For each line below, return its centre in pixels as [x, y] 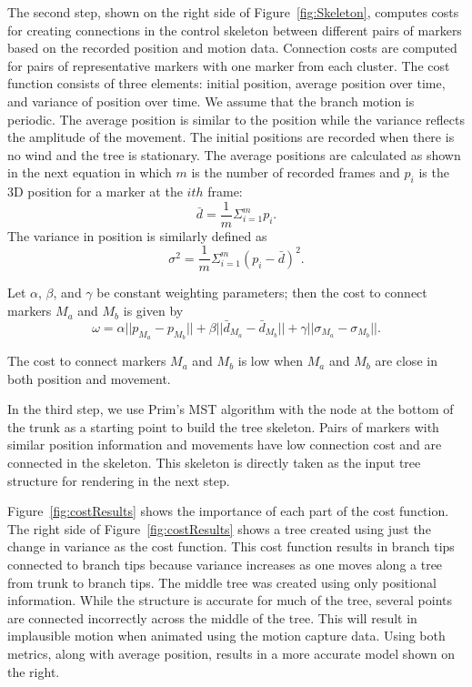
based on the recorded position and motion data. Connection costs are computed [232, 48]
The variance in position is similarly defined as [137, 235]
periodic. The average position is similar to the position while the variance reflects [236, 119]
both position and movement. [89, 378]
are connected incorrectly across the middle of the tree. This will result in [212, 617]
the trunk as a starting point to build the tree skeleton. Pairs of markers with [223, 426]
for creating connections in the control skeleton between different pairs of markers [235, 30]
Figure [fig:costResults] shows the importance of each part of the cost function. [228, 511]
